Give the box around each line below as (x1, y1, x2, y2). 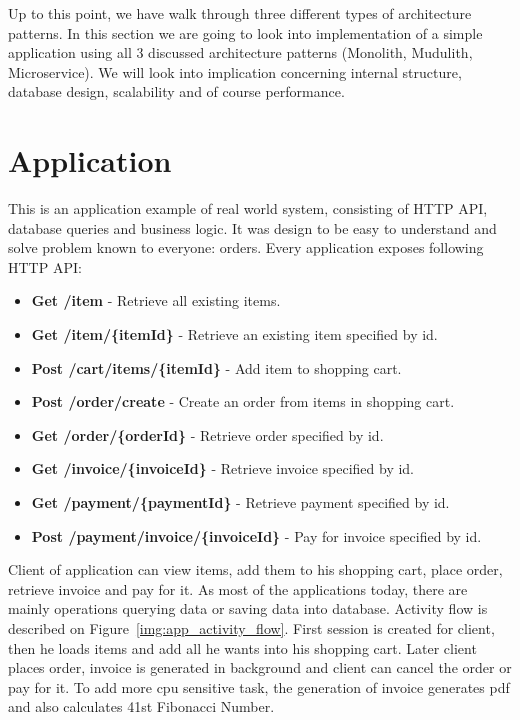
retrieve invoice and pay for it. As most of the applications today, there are (8, 578, 468, 599)
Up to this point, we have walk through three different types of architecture (8, 3, 472, 23)
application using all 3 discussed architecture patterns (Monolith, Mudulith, (8, 42, 473, 63)
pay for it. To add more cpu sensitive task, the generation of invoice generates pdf (8, 676, 510, 697)
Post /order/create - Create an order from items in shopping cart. (31, 391, 455, 412)
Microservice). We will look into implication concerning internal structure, (8, 61, 462, 82)
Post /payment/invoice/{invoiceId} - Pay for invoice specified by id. (31, 525, 482, 546)
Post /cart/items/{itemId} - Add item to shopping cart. (31, 357, 402, 378)
